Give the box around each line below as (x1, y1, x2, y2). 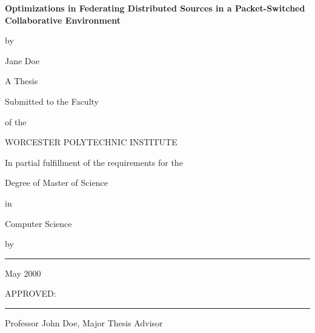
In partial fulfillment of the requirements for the (5, 156, 183, 168)
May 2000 (5, 266, 41, 279)
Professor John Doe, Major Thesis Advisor (5, 316, 163, 329)
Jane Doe (5, 54, 40, 67)
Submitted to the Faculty (5, 94, 99, 107)
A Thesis (5, 74, 38, 87)
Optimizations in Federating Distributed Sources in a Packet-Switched (5, 2, 305, 14)
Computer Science (5, 217, 72, 229)
